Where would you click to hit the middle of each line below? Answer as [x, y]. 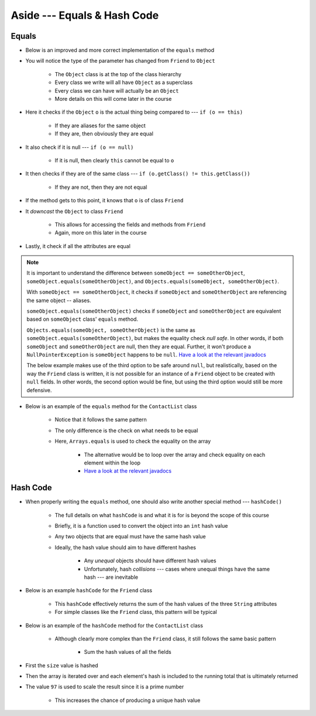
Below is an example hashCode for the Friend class [89, 591]
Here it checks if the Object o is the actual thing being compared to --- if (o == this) [134, 112]
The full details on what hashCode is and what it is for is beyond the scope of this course [162, 515]
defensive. [39, 390]
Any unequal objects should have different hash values [150, 561]
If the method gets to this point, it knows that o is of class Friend [104, 201]
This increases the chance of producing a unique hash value [128, 700]
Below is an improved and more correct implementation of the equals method [120, 50]
